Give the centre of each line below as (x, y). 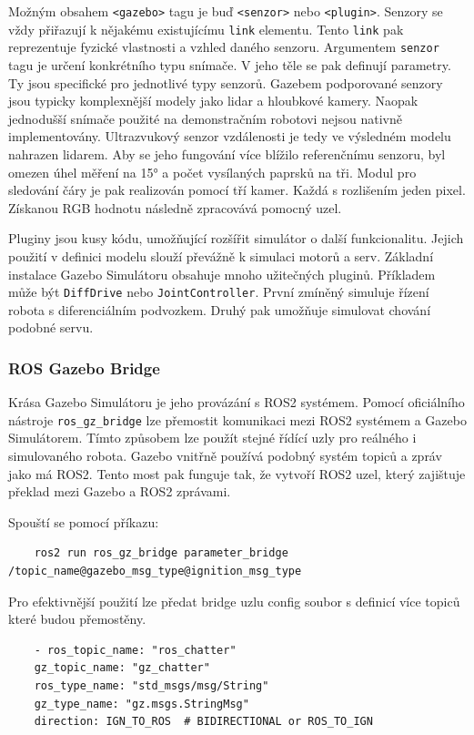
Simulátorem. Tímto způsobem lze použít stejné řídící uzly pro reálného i (212, 438)
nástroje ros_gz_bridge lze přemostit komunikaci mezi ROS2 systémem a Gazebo (237, 419)
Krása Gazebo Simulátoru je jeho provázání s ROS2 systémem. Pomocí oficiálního (237, 402)
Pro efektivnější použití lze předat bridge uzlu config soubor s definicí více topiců (234, 601)
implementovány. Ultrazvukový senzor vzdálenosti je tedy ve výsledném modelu (230, 136)
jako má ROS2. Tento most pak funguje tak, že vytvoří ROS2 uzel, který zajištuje (237, 473)
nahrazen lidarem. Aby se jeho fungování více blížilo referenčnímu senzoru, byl (227, 153)
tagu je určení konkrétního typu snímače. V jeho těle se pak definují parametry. (230, 64)
